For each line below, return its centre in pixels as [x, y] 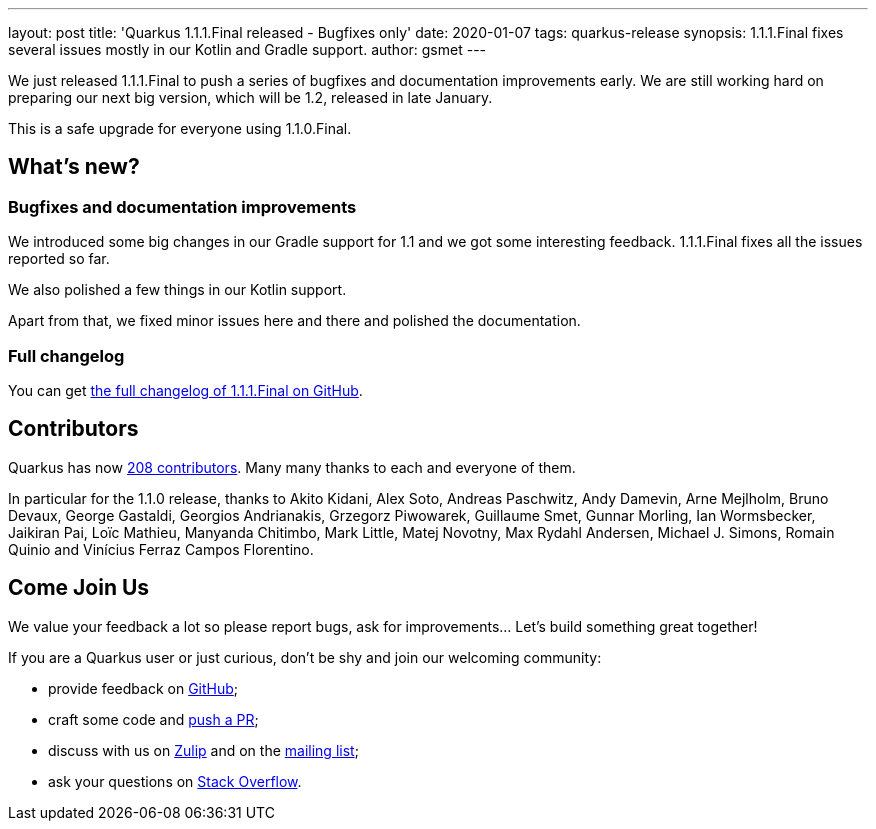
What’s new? [74, 167]
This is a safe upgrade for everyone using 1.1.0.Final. [180, 128]
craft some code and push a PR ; [153, 719]
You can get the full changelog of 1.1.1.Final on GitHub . [185, 390]
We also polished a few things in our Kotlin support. [177, 290]
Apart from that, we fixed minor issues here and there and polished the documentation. [294, 321]
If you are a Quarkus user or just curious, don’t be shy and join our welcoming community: [305, 657]
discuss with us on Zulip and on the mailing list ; [203, 750]
